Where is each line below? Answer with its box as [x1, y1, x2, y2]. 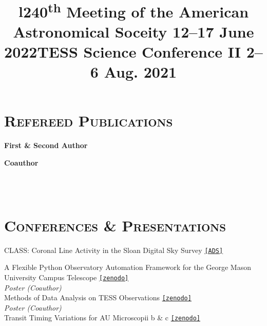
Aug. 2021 [104, 61, 177, 82]
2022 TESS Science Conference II [4, 41, 241, 62]
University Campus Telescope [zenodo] [4, 271, 129, 282]
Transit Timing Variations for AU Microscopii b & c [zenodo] [4, 312, 201, 323]
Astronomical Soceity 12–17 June [13, 21, 254, 42]
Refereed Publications [4, 110, 173, 131]
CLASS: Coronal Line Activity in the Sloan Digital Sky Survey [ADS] [4, 244, 223, 255]
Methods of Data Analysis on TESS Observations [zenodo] [4, 292, 192, 303]
